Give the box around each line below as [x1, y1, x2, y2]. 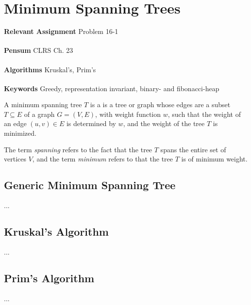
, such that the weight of [167, 109, 241, 119]
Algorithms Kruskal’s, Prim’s [4, 64, 96, 74]
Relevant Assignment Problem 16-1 [4, 26, 118, 36]
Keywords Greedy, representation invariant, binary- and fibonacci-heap [4, 83, 219, 93]
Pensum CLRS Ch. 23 [4, 45, 73, 55]
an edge [4, 118, 27, 128]
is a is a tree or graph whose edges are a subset [90, 99, 231, 110]
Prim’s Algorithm [4, 270, 95, 285]
